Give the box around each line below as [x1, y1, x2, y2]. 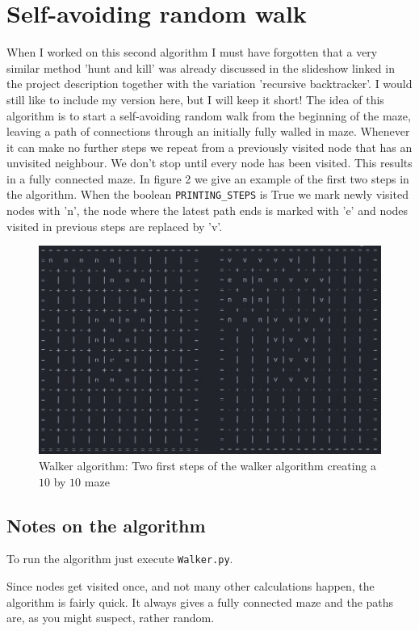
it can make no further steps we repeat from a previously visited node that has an [6, 138, 413, 155]
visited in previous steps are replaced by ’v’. [6, 217, 223, 234]
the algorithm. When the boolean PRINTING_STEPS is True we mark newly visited [6, 186, 409, 203]
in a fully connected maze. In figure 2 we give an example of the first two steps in [6, 170, 409, 187]
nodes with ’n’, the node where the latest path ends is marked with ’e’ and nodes [6, 202, 409, 219]
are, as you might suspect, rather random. [6, 609, 215, 626]
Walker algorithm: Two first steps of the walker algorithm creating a [39, 457, 377, 474]
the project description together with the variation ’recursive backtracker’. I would [6, 75, 413, 92]
